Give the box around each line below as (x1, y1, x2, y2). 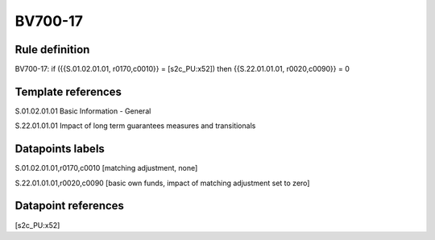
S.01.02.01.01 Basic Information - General (14, 106, 151, 116)
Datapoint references (14, 199, 125, 213)
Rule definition (14, 43, 90, 56)
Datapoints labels (14, 142, 105, 156)
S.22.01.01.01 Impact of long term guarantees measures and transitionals (14, 121, 256, 130)
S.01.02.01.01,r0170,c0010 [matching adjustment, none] (14, 163, 198, 173)
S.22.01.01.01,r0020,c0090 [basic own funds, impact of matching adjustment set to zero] (14, 178, 310, 188)
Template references (14, 85, 122, 98)
